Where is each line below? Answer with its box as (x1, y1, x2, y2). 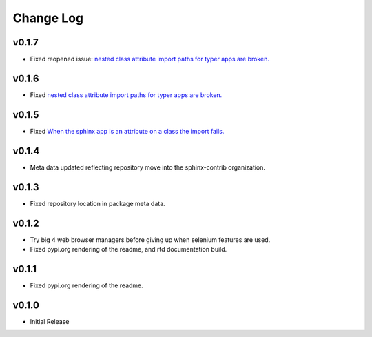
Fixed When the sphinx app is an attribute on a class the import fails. (30, 127, 225, 135)
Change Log (12, 10, 84, 25)
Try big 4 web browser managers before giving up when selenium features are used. (30, 235, 271, 244)
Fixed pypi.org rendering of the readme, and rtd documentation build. (30, 245, 227, 253)
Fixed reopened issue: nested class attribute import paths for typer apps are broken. (30, 55, 270, 63)
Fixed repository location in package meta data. (30, 199, 165, 207)
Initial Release (30, 317, 70, 325)
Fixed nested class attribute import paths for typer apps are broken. (30, 90, 223, 99)
